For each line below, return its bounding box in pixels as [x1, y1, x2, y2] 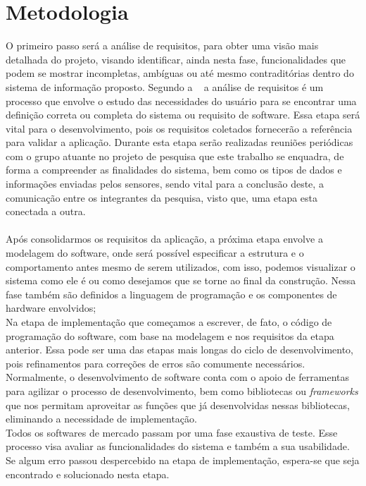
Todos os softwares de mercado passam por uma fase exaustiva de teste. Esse [6, 425, 338, 439]
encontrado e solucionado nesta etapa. [6, 466, 170, 481]
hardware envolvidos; [6, 300, 96, 315]
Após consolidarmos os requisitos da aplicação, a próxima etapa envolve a [6, 231, 323, 246]
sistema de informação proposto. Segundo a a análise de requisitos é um [6, 79, 324, 94]
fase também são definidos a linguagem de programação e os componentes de [6, 286, 337, 301]
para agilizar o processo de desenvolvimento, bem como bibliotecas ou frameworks [6, 383, 358, 398]
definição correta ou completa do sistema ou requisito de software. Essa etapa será [6, 107, 360, 122]
